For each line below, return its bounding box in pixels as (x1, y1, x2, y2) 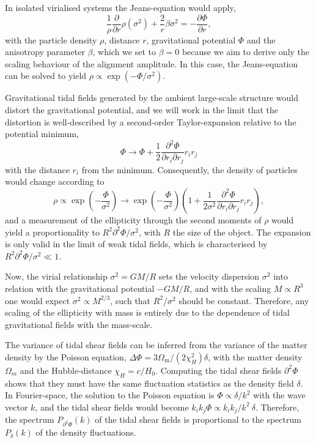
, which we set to (92, 45, 156, 58)
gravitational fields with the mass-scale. (5, 318, 153, 330)
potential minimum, (5, 127, 79, 140)
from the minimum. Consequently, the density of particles (81, 163, 298, 176)
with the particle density (5, 33, 97, 46)
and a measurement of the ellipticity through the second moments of (5, 214, 262, 226)
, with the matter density (208, 350, 303, 363)
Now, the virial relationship (5, 270, 108, 283)
